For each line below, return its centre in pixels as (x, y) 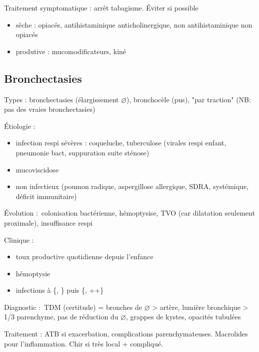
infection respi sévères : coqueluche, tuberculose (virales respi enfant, (121, 143)
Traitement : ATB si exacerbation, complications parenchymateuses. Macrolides (126, 334)
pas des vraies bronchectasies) (50, 109)
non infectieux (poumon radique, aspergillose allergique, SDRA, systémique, (132, 186)
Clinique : (19, 239)
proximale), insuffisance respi (48, 222)
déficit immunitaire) (46, 196)
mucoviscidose (37, 169)
